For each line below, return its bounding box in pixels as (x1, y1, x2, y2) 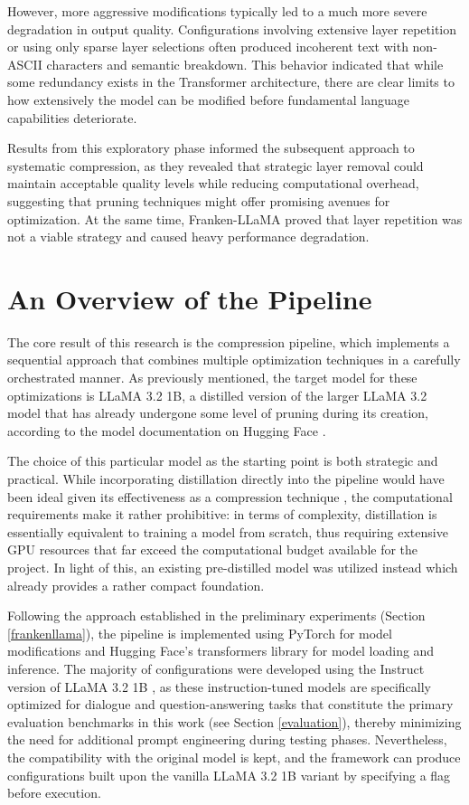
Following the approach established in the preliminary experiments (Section (7, 606, 426, 625)
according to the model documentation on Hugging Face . (7, 421, 326, 440)
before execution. (7, 783, 101, 802)
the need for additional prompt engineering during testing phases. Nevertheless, (7, 730, 447, 749)
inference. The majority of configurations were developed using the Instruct (7, 658, 425, 677)
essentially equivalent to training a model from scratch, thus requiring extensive (7, 522, 448, 541)
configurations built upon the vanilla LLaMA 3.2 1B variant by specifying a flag (7, 765, 451, 784)
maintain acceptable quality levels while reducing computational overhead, (7, 174, 419, 193)
